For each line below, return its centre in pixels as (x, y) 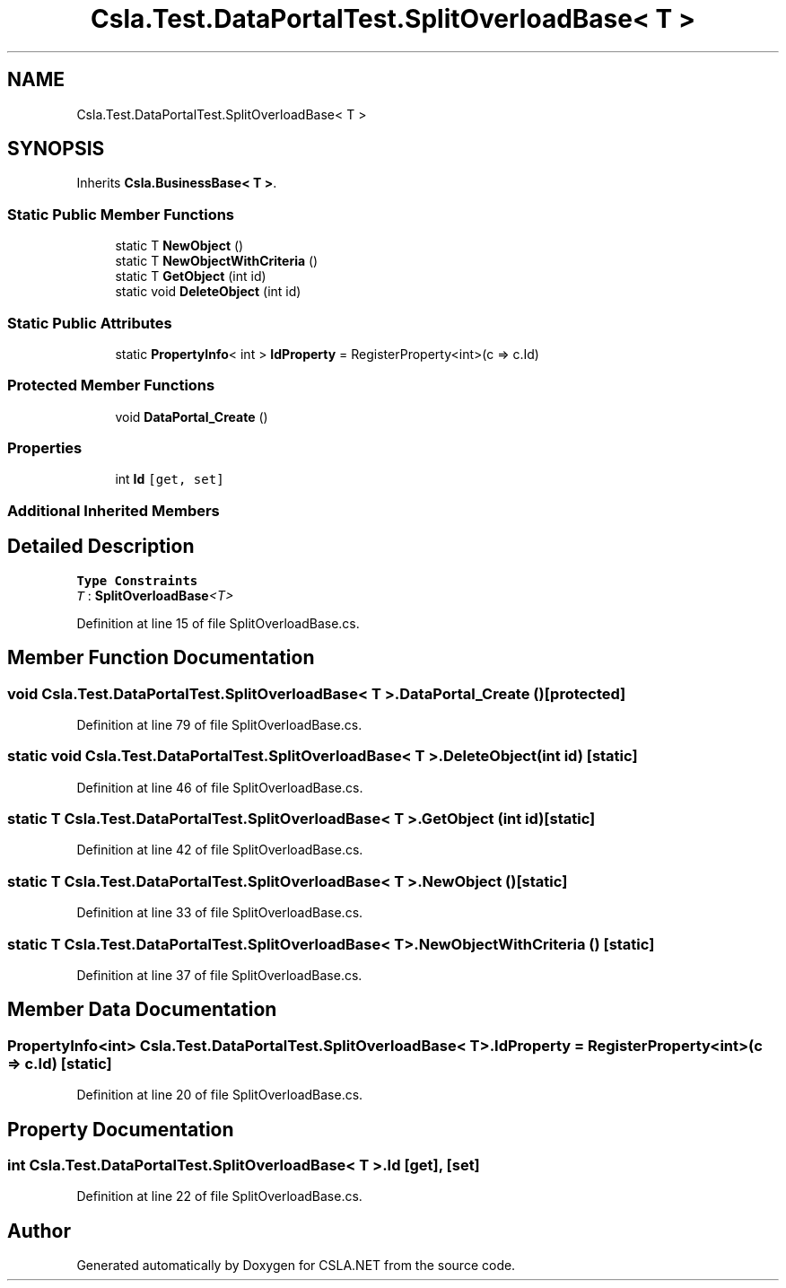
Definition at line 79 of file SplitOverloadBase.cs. (219, 724)
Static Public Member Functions (121, 214)
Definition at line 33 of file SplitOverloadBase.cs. (220, 913)
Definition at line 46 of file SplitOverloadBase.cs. (220, 787)
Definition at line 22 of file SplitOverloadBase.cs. (219, 1196)
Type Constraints (137, 580)
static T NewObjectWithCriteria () (217, 261)
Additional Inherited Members (114, 510)
